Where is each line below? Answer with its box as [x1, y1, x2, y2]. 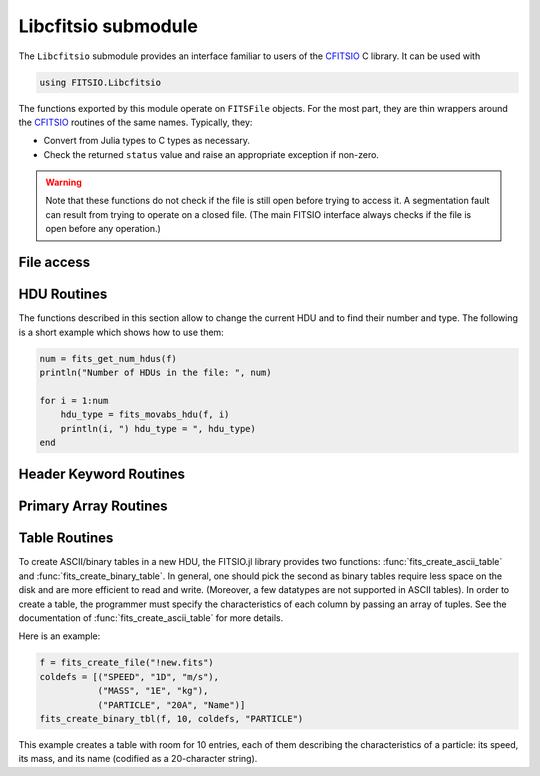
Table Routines [18, 530, 114, 547]
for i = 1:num [39, 395, 109, 406]
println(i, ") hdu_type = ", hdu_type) [60, 423, 257, 434]
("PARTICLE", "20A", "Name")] [97, 699, 246, 710]
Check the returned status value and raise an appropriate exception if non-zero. [43, 148, 380, 160]
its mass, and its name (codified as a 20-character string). [18, 753, 258, 765]
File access [18, 254, 91, 271]
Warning [45, 176, 82, 189]
